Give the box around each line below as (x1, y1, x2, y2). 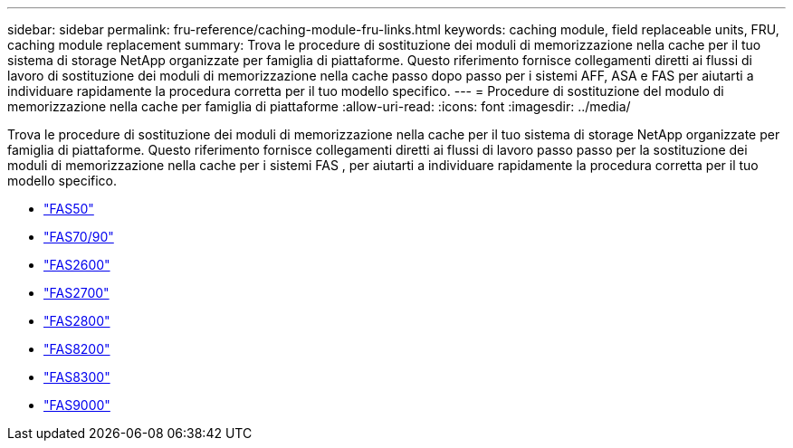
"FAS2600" (43, 257, 110, 272)
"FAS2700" (43, 285, 110, 300)
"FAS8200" (43, 341, 110, 357)
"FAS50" (43, 201, 94, 216)
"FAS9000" (43, 397, 110, 413)
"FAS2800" (43, 313, 110, 329)
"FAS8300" (43, 369, 110, 385)
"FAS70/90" (43, 229, 114, 244)
